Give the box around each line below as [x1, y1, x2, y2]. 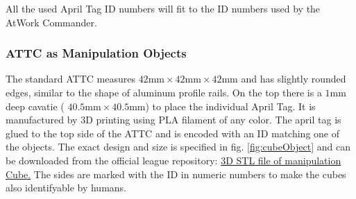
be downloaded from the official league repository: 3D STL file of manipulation [6, 153, 341, 167]
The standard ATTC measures [6, 71, 135, 86]
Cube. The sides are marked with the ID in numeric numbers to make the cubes [6, 166, 346, 181]
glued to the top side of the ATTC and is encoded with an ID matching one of [6, 126, 339, 140]
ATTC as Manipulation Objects [6, 44, 187, 62]
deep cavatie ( [6, 98, 65, 113]
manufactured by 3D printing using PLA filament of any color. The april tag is [6, 112, 341, 127]
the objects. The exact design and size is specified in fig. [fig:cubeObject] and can [6, 139, 351, 154]
